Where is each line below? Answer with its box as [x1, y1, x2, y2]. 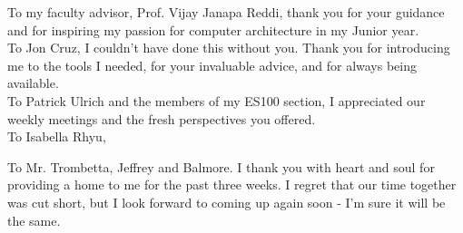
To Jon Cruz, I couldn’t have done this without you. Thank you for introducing [7, 38, 450, 57]
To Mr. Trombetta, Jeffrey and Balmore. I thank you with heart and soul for [7, 157, 435, 176]
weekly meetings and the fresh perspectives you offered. [7, 109, 316, 128]
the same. [7, 210, 61, 229]
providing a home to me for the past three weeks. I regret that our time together [7, 175, 457, 194]
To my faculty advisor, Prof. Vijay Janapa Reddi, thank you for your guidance [7, 3, 445, 21]
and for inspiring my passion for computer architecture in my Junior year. [7, 20, 419, 39]
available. [7, 73, 59, 92]
